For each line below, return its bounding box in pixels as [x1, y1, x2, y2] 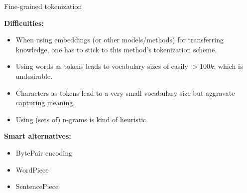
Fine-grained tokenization [4, 1, 82, 11]
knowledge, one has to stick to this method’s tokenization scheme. [15, 44, 217, 54]
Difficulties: [4, 17, 44, 28]
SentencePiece [15, 181, 59, 192]
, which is [214, 61, 243, 71]
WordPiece [15, 164, 49, 175]
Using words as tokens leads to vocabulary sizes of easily [15, 61, 188, 71]
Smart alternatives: [4, 131, 71, 141]
